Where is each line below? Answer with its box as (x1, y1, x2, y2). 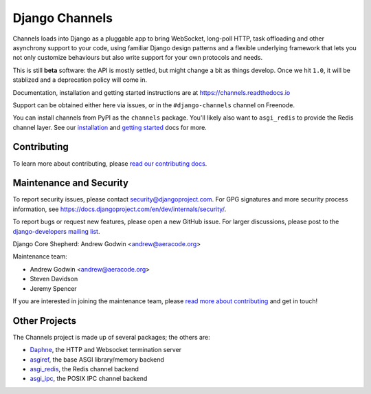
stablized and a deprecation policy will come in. (12, 76, 148, 84)
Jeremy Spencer (30, 284, 77, 292)
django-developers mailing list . (12, 227, 100, 235)
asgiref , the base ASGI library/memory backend (30, 355, 165, 364)
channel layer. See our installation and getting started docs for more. (12, 123, 207, 131)
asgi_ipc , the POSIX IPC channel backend (30, 375, 148, 383)
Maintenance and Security (12, 177, 128, 189)
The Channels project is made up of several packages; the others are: (12, 333, 211, 341)
